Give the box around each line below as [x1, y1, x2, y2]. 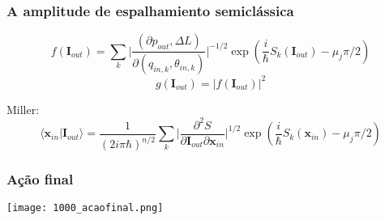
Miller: [6, 100, 40, 117]
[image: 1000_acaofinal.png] [6, 202, 164, 214]
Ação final [6, 169, 74, 189]
